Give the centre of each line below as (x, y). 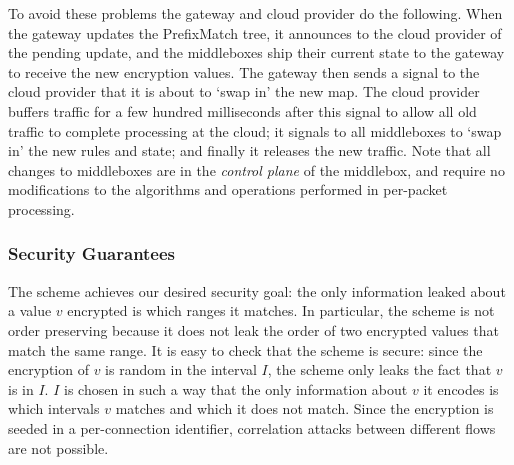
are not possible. (58, 447)
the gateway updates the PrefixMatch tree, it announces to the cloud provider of (255, 32)
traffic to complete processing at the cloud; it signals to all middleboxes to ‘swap (255, 130)
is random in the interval (181, 369)
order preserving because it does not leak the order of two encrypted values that (253, 329)
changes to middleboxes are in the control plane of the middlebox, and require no (256, 169)
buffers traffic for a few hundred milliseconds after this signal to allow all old (242, 110)
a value (30, 310)
